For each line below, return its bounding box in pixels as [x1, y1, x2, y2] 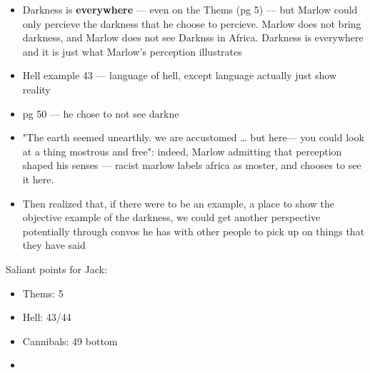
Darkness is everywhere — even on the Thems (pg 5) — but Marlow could [22, 2, 358, 16]
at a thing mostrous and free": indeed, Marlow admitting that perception [22, 143, 342, 158]
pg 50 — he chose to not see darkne [22, 106, 179, 121]
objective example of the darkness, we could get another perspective [22, 210, 321, 225]
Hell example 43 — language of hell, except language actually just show [22, 68, 336, 83]
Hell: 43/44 [22, 310, 71, 325]
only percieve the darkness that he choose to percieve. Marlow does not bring [22, 16, 361, 31]
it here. [22, 171, 54, 186]
